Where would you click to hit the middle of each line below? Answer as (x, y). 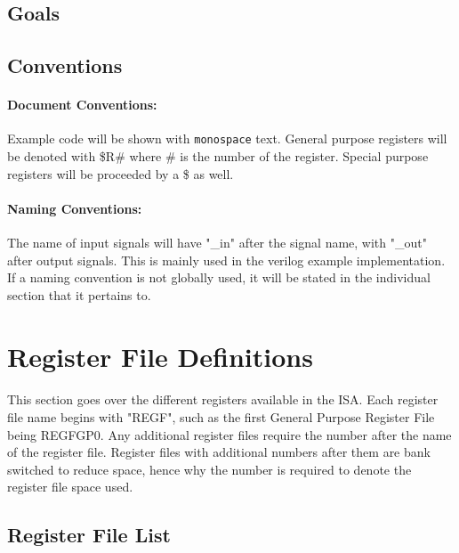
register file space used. (70, 487)
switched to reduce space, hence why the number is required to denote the (209, 469)
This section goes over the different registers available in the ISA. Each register (223, 399)
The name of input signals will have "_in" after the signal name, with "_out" (217, 242)
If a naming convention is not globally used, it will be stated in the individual (219, 277)
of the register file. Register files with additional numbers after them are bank (219, 452)
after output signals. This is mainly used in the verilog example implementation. (226, 260)
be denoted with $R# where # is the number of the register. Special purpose (218, 156)
